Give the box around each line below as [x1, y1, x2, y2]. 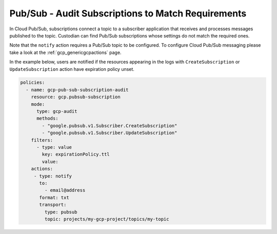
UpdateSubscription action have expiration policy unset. [9, 66, 134, 72]
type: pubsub [44, 209, 77, 215]
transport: [39, 202, 67, 208]
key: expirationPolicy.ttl [42, 151, 110, 158]
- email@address [44, 187, 86, 193]
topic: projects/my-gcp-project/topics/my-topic [44, 216, 169, 222]
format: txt [39, 194, 69, 200]
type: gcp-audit [36, 108, 77, 114]
